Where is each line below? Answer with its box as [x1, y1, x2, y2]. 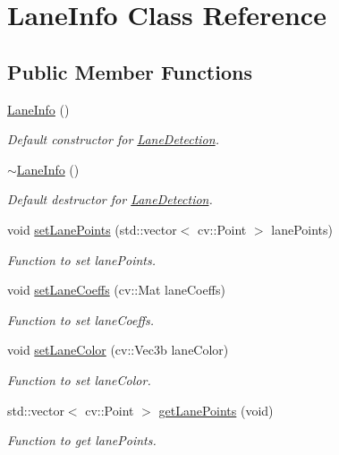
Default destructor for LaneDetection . [7, 190, 213, 209]
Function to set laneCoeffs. [7, 310, 155, 329]
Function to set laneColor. [7, 370, 151, 389]
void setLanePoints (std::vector [7, 219, 177, 238]
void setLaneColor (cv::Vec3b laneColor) [7, 340, 229, 359]
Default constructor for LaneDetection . [7, 130, 219, 149]
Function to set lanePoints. [7, 250, 157, 269]
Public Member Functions [7, 57, 252, 85]
